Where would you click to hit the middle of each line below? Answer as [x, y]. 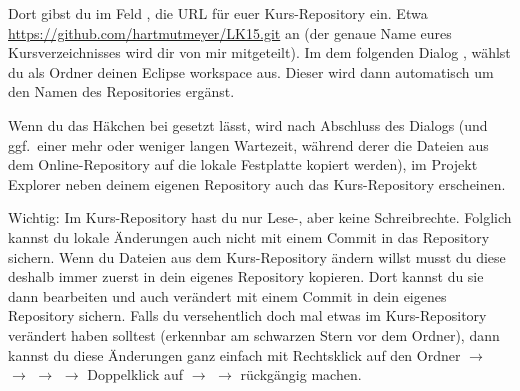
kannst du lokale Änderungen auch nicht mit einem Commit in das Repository [249, 236]
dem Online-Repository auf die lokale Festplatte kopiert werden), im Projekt [243, 164]
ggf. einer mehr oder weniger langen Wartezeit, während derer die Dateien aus [248, 144]
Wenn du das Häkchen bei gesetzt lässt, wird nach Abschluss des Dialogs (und [248, 124]
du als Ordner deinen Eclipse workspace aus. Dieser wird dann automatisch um [251, 71]
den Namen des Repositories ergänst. [121, 91]
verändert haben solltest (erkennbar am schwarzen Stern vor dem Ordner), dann [254, 334]
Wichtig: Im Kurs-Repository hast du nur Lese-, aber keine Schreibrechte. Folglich [260, 217]
